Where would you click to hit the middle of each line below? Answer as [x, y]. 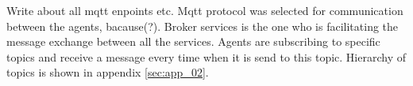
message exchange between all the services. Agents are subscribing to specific [193, 41]
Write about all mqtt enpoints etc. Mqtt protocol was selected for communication [205, 10]
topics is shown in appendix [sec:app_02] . [108, 72]
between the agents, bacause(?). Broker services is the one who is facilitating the [203, 26]
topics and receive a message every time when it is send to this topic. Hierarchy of [206, 56]
